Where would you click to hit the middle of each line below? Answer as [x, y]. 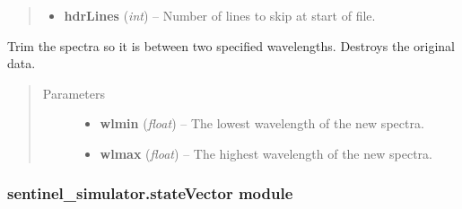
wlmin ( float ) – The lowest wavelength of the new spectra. [262, 123]
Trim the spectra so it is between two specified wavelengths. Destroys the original [231, 45]
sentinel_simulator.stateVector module [150, 193]
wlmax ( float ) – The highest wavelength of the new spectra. [266, 153]
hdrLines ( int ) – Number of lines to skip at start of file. [220, 15]
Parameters [74, 93]
